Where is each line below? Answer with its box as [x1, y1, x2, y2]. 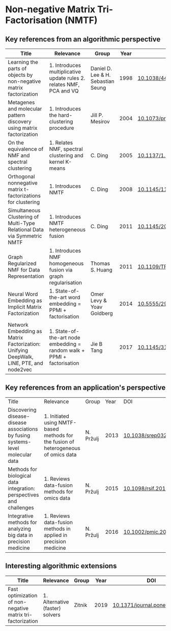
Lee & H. [90, 72, 111, 78]
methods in [44, 525, 71, 532]
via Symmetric [8, 233, 42, 239]
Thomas [90, 260, 110, 267]
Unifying [8, 347, 28, 354]
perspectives [8, 491, 39, 498]
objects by [8, 72, 33, 78]
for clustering [8, 198, 40, 206]
